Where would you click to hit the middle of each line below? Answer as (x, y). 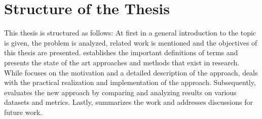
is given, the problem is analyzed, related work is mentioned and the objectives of (131, 42)
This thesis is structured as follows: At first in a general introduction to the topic (130, 33)
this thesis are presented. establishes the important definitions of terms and (121, 52)
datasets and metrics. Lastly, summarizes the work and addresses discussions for (128, 102)
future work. (23, 112)
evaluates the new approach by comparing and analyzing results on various (120, 92)
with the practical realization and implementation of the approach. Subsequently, (130, 82)
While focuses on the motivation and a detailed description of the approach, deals (131, 72)
